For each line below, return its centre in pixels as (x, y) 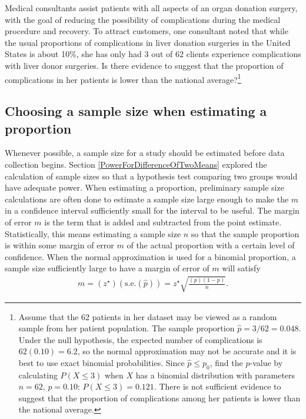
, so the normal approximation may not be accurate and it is (187, 351)
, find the (226, 362)
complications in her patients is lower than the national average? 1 (123, 78)
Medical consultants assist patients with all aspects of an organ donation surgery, (151, 8)
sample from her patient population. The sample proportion (127, 328)
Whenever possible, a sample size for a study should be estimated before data (145, 153)
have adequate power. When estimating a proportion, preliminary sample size (144, 187)
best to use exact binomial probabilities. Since (102, 362)
